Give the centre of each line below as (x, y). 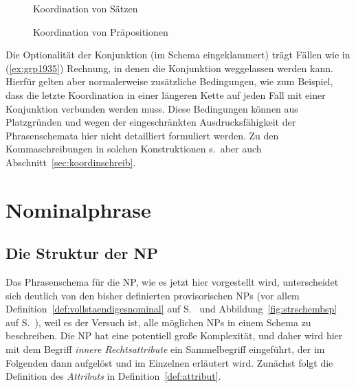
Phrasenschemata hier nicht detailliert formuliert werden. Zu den (142, 135)
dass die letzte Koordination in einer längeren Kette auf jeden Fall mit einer (166, 94)
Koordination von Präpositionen (101, 31)
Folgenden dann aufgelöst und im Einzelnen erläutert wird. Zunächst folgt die (169, 362)
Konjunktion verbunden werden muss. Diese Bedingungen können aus (152, 108)
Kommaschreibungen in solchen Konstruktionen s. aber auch (134, 149)
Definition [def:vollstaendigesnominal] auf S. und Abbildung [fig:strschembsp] (171, 309)
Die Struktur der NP (82, 253)
